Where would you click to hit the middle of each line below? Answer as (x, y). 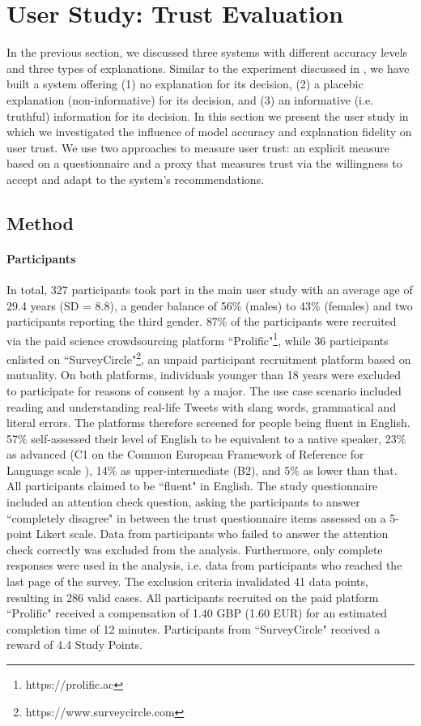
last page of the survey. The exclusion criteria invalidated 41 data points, (187, 581)
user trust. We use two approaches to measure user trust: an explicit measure (198, 147)
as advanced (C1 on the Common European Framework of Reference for (185, 454)
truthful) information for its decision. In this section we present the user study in (208, 115)
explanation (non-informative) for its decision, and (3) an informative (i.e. (190, 99)
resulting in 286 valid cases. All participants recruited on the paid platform (193, 597)
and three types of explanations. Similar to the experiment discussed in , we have (208, 68)
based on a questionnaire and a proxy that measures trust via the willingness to (204, 163)
